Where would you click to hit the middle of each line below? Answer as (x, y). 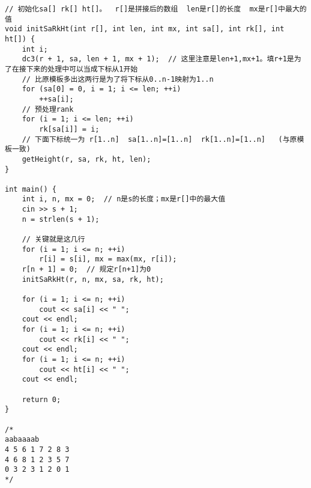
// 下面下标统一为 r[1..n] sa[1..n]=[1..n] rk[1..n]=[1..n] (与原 (159, 139)
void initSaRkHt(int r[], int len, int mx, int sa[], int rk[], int (145, 29)
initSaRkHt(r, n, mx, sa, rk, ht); (93, 279)
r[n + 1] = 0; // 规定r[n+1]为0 (86, 270)
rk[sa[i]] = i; (69, 129)
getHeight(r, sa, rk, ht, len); (86, 159)
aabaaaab (22, 440)
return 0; (41, 399)
